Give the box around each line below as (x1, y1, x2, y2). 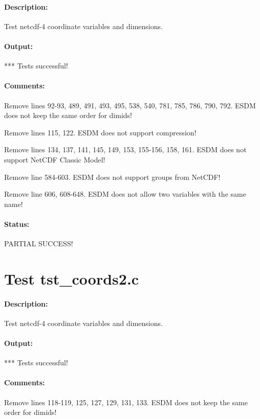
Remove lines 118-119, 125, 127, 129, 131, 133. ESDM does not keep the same (4, 397, 248, 407)
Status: (4, 218, 30, 229)
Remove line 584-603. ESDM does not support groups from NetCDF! (4, 171, 221, 182)
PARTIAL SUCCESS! (4, 238, 73, 249)
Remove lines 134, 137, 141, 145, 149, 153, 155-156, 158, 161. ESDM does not (4, 144, 247, 155)
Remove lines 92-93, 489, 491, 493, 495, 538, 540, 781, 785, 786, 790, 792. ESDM (4, 100, 256, 110)
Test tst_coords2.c (4, 268, 139, 289)
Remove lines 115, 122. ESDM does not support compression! (4, 127, 197, 137)
